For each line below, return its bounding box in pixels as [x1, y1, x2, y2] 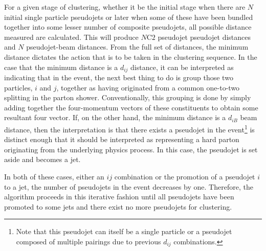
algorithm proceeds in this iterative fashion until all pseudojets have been [4, 191, 234, 202]
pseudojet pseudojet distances [158, 31, 251, 42]
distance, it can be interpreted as [130, 61, 234, 72]
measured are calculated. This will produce [4, 31, 139, 42]
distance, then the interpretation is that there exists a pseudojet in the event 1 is [4, 122, 255, 134]
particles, [4, 82, 33, 93]
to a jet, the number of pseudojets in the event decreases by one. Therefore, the [4, 181, 253, 192]
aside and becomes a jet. [4, 154, 81, 165]
